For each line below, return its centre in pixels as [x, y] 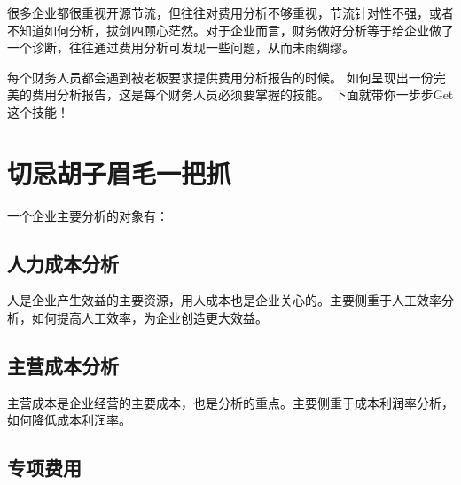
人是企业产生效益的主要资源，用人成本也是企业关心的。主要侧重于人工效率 [224, 300]
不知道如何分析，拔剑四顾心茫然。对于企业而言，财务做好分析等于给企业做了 [230, 30]
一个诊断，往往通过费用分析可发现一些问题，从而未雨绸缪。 [181, 47]
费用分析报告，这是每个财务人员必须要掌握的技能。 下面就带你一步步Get [242, 94]
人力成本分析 [63, 263]
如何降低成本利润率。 [69, 420]
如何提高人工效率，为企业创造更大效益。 [149, 318]
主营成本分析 [63, 366]
